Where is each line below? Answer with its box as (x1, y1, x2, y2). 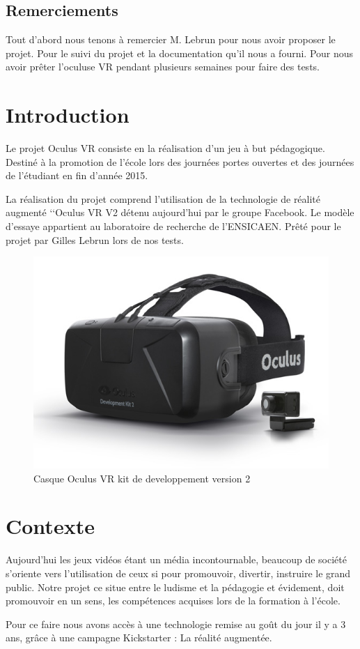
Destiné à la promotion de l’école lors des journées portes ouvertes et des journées (6, 154, 354, 169)
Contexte (6, 512, 95, 540)
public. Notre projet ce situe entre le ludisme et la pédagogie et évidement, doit (6, 579, 345, 594)
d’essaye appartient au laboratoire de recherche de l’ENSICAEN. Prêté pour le (6, 219, 341, 234)
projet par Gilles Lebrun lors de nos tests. (6, 232, 184, 247)
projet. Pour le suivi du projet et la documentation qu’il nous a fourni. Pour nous (6, 45, 354, 60)
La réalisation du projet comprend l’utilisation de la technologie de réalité (6, 191, 321, 206)
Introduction (6, 100, 130, 129)
